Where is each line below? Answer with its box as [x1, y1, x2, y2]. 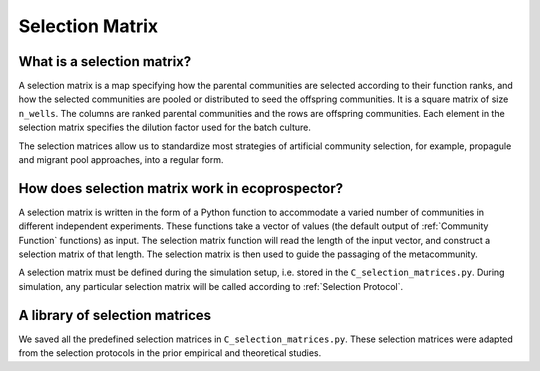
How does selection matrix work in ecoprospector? [18, 180, 344, 197]
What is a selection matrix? [18, 53, 192, 70]
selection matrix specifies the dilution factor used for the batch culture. [18, 121, 312, 134]
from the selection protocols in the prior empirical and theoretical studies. [18, 347, 322, 359]
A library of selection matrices [18, 306, 212, 324]
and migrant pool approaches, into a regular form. [18, 154, 224, 166]
